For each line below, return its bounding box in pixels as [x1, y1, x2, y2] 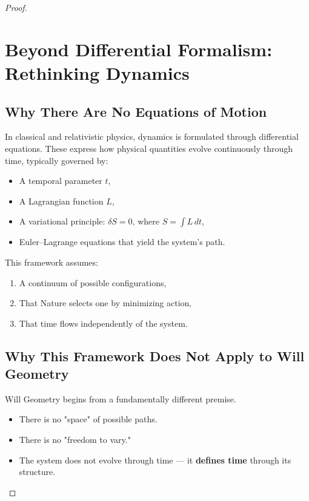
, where [132, 215, 159, 228]
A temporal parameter [19, 174, 102, 187]
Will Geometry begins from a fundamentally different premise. [5, 392, 236, 405]
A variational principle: [19, 215, 105, 228]
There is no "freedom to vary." [19, 433, 131, 446]
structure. [19, 465, 56, 478]
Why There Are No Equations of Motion [5, 102, 267, 120]
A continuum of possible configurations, [19, 276, 167, 289]
